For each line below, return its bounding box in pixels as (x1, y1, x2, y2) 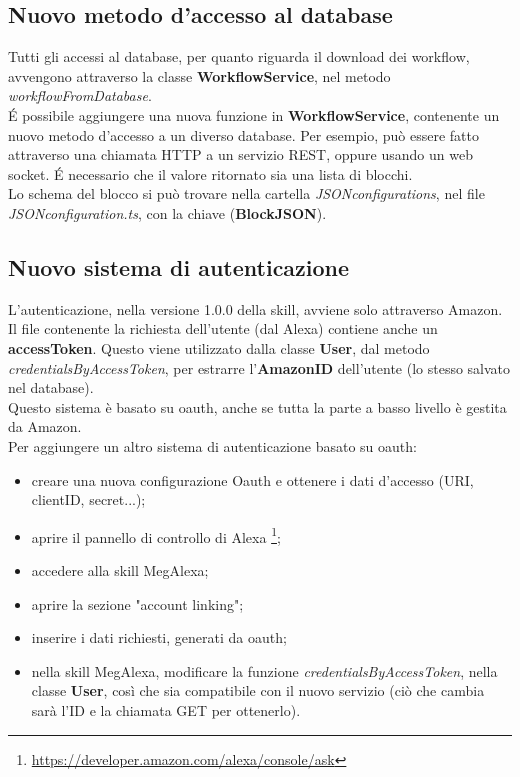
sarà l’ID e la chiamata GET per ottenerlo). (31, 699, 301, 720)
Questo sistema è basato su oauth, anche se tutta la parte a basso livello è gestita (8, 396, 507, 417)
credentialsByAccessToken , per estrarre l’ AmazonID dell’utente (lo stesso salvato (8, 357, 511, 378)
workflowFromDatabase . (8, 85, 152, 106)
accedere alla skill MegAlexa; (31, 559, 209, 580)
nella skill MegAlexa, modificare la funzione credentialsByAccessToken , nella (31, 660, 498, 681)
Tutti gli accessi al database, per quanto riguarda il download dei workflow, (8, 46, 470, 67)
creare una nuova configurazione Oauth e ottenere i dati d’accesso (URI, (31, 469, 474, 490)
